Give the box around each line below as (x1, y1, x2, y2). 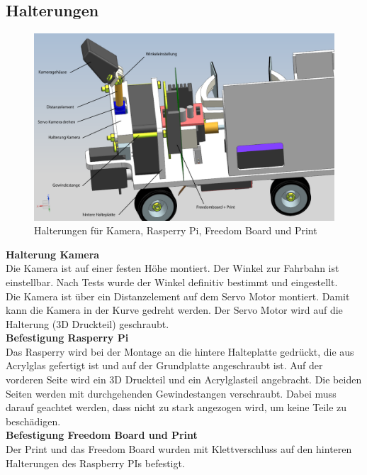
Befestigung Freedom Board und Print (6, 427, 198, 442)
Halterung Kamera (6, 246, 100, 261)
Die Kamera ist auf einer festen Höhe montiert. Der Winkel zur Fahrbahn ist (6, 261, 339, 275)
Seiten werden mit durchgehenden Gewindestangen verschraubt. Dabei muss (6, 386, 337, 400)
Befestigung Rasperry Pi (6, 330, 129, 345)
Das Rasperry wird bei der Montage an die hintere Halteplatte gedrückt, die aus (6, 344, 354, 359)
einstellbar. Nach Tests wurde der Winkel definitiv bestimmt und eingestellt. (6, 274, 338, 289)
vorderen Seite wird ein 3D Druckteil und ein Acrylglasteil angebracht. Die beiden (6, 372, 362, 387)
